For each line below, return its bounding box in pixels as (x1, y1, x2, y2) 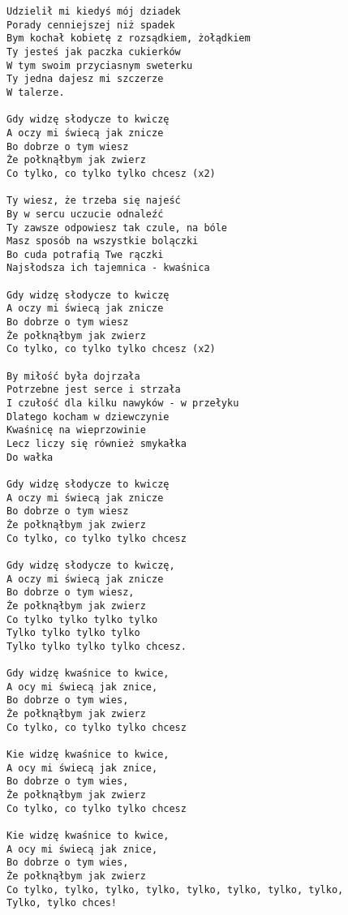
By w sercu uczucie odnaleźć (6, 208, 164, 220)
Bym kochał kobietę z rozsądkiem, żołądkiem (6, 32, 251, 45)
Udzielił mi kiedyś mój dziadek (6, 6, 181, 17)
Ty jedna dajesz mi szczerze (6, 73, 164, 85)
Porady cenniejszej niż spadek (6, 19, 175, 31)
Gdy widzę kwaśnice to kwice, (6, 668, 170, 680)
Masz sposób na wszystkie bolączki (6, 235, 199, 247)
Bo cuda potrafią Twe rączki (6, 248, 164, 260)
